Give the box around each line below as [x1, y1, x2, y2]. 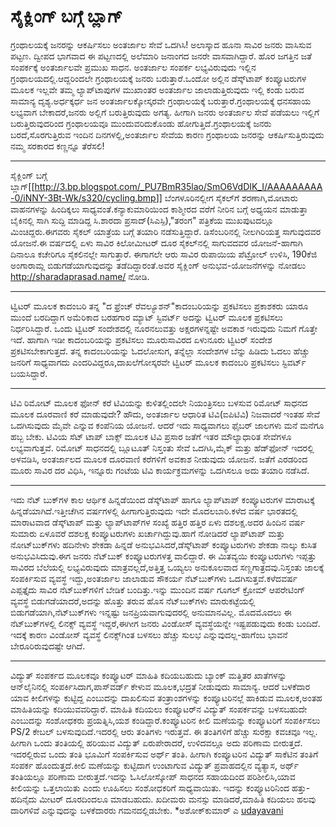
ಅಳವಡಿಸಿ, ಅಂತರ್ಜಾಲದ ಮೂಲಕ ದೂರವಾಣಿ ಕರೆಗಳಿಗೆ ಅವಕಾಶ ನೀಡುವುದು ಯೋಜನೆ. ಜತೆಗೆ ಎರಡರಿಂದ [10, 453, 308, 465]
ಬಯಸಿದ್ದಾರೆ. [10, 367, 48, 379]
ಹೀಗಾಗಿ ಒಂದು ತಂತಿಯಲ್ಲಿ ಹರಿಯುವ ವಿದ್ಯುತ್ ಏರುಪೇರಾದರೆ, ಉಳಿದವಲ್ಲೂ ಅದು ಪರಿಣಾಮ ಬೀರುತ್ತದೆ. [10, 736, 303, 749]
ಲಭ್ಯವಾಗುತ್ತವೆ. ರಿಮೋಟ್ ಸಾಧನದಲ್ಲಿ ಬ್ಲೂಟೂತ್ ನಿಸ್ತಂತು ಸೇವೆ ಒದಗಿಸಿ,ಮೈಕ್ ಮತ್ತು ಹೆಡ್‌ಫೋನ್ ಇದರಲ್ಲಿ [10, 441, 315, 454]
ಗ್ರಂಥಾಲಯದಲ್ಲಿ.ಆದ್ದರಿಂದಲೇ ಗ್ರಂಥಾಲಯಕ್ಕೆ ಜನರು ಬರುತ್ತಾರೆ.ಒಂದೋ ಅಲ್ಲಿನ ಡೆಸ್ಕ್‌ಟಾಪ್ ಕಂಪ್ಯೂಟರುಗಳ [10, 72, 307, 84]
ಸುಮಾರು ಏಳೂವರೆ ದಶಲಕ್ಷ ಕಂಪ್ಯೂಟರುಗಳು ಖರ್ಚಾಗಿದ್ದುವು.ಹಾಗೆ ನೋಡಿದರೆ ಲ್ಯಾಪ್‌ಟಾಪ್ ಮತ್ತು [10, 527, 285, 539]
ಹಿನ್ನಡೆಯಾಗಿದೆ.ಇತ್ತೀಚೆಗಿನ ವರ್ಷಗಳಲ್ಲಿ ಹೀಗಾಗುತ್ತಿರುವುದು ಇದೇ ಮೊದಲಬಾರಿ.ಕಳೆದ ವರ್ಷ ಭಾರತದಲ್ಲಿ [10, 505, 298, 517]
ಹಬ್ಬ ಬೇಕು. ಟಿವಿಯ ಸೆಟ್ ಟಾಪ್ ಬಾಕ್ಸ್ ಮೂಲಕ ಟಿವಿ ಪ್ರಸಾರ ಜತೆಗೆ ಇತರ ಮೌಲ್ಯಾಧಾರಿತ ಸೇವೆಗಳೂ [10, 430, 292, 442]
